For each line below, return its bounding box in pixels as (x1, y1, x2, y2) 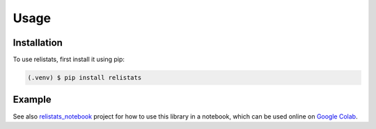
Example (13, 94, 52, 105)
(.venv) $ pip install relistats (27, 74, 142, 82)
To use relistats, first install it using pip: (13, 55, 125, 64)
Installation (13, 37, 63, 49)
